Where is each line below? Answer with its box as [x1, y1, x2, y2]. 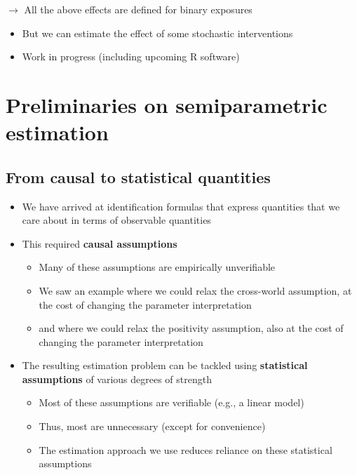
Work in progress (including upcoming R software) [22, 49, 240, 64]
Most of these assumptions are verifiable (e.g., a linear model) [39, 395, 304, 410]
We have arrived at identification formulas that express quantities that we [22, 199, 340, 213]
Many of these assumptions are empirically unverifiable [39, 260, 276, 274]
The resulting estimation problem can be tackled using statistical [22, 358, 308, 373]
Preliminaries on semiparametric [6, 90, 328, 119]
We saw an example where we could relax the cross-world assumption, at [39, 283, 352, 297]
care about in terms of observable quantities [22, 213, 211, 227]
